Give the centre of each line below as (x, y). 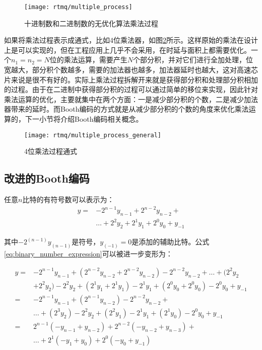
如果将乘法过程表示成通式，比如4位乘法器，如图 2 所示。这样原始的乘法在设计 (131, 40)
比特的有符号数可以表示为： (68, 199)
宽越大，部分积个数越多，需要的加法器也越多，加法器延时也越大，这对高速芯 (131, 70)
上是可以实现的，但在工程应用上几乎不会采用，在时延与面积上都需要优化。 (127, 50)
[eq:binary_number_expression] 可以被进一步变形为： (88, 254)
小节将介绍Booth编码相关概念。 (91, 119)
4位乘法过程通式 (51, 151)
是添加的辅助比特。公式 (171, 242)
